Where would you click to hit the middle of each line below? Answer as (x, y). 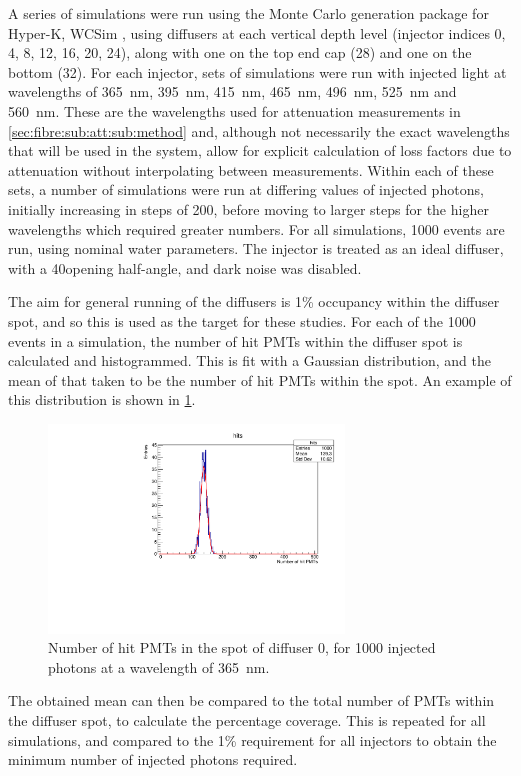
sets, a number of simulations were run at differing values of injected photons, (246, 189)
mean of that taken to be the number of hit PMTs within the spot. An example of (260, 379)
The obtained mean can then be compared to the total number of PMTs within (251, 700)
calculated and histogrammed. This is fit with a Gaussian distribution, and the (249, 360)
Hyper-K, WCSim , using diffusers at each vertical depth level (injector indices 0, (257, 32)
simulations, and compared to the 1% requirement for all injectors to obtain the (252, 739)
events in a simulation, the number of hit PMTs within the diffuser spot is (235, 340)
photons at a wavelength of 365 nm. (159, 666)
